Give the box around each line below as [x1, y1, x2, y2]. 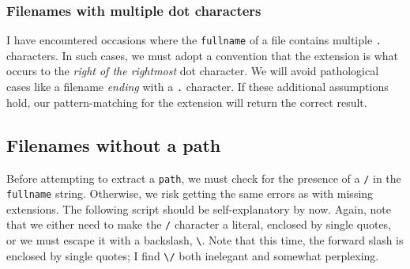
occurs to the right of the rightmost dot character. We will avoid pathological [6, 63, 379, 79]
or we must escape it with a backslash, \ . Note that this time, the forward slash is [6, 232, 404, 248]
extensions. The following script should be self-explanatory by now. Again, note [6, 200, 391, 217]
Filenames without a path [6, 132, 221, 157]
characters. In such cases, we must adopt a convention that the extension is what [6, 47, 398, 63]
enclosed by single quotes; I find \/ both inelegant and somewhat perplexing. [6, 247, 379, 263]
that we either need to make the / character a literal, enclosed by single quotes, [6, 216, 392, 233]
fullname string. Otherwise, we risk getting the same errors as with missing [6, 185, 374, 202]
